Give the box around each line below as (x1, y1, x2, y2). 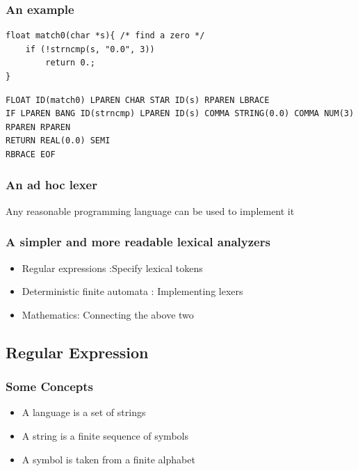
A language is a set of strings (22, 405, 146, 420)
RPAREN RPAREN (6, 122, 71, 132)
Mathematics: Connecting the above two (22, 307, 194, 321)
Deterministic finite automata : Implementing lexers (22, 284, 243, 298)
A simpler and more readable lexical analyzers (6, 233, 270, 250)
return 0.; (45, 58, 95, 68)
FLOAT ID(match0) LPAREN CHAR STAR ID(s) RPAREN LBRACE (6, 95, 270, 105)
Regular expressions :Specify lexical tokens (22, 260, 203, 275)
